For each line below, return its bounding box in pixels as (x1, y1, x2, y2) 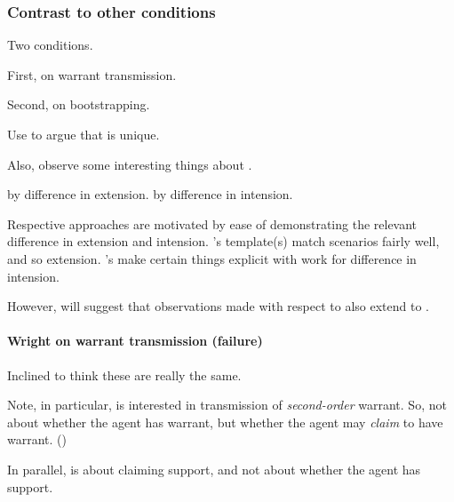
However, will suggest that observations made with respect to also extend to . (7, 297, 429, 315)
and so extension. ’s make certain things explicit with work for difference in (7, 249, 417, 267)
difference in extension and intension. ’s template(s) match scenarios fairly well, (7, 232, 440, 251)
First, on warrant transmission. (7, 65, 177, 84)
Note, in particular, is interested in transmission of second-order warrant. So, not (7, 395, 447, 414)
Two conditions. (7, 36, 93, 54)
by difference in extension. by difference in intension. (7, 185, 293, 203)
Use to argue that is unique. (7, 125, 160, 143)
